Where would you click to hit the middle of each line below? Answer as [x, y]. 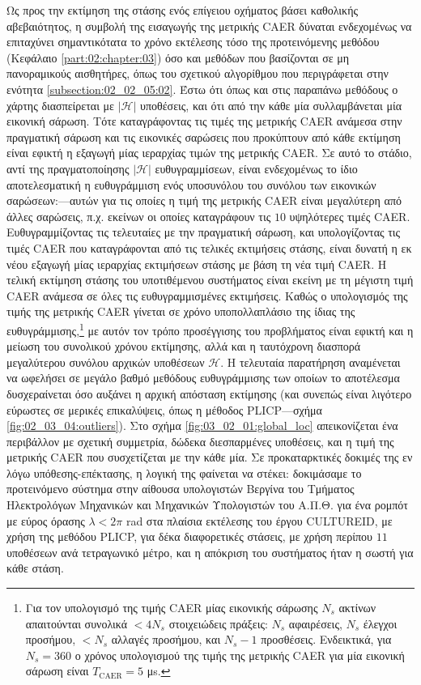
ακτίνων [357, 608]
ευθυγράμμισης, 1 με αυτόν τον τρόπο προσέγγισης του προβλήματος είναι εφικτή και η [210, 329]
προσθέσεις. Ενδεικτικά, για [326, 639]
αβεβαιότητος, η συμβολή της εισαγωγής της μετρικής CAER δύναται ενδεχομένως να [209, 26]
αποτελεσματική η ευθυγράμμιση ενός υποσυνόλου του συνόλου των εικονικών [191, 184]
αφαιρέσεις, [315, 623]
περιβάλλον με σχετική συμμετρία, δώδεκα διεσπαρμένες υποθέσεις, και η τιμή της [200, 441]
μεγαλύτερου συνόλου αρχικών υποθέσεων [106, 362]
